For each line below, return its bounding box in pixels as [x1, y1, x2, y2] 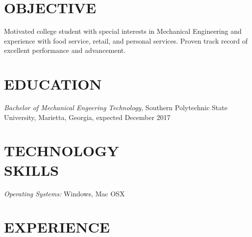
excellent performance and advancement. [4, 45, 126, 55]
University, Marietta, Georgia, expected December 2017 [4, 112, 171, 122]
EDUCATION [4, 74, 102, 94]
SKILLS [4, 160, 59, 180]
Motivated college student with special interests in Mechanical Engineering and [4, 26, 242, 36]
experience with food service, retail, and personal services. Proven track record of [4, 35, 248, 46]
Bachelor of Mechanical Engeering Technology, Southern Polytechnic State [4, 102, 227, 113]
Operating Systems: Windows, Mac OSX [4, 188, 125, 198]
